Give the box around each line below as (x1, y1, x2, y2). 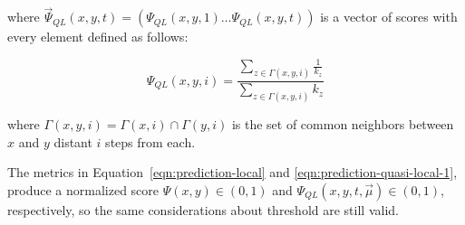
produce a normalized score (7, 180, 160, 199)
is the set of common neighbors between (231, 115, 454, 134)
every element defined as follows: (7, 27, 189, 46)
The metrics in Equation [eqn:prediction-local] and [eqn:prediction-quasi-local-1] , (7, 163, 458, 182)
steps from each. (105, 132, 196, 151)
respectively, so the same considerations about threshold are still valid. (7, 200, 399, 219)
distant (53, 132, 92, 151)
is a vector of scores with (320, 7, 458, 26)
